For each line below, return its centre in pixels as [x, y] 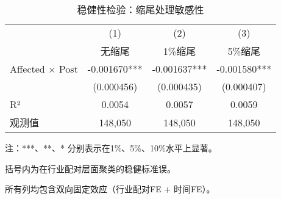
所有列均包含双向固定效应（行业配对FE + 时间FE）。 [110, 189]
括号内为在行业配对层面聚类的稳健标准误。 [90, 168]
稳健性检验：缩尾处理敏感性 [140, 9]
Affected [27, 69]
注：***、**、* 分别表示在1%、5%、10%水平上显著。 [111, 148]
